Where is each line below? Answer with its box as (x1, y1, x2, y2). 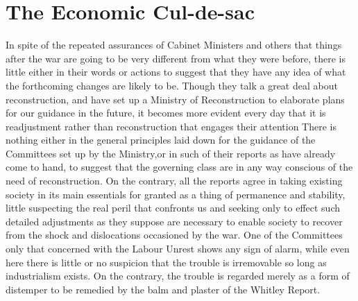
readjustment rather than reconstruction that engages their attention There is (6, 119, 336, 133)
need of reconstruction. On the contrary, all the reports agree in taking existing (6, 173, 343, 188)
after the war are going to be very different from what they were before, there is (6, 51, 346, 65)
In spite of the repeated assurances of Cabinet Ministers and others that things (6, 37, 342, 52)
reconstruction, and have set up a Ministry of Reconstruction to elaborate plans (6, 92, 345, 106)
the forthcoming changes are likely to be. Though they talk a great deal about (6, 78, 338, 92)
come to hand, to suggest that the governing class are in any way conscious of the (6, 160, 353, 174)
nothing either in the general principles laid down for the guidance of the (6, 132, 316, 147)
